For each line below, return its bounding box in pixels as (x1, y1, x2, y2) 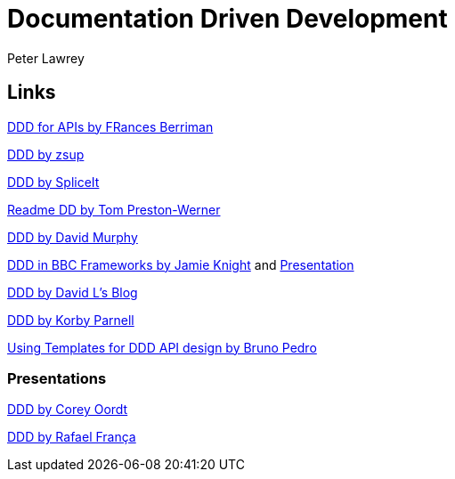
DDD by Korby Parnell (7, 312, 134, 328)
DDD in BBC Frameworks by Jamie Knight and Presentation (7, 256, 354, 272)
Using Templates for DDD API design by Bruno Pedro (7, 339, 317, 355)
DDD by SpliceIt (7, 174, 100, 190)
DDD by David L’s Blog (7, 284, 138, 300)
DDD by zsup (7, 146, 85, 162)
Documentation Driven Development (7, 4, 448, 34)
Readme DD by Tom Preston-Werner (7, 201, 221, 217)
